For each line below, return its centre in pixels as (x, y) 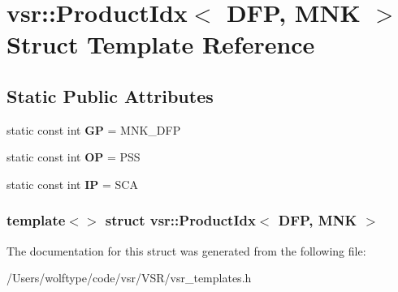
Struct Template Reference (161, 44)
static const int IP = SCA (72, 184)
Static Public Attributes (110, 95)
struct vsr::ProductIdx (180, 220)
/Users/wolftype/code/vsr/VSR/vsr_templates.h (129, 278)
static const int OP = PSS (74, 157)
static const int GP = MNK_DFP (94, 129)
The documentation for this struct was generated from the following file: (186, 250)
